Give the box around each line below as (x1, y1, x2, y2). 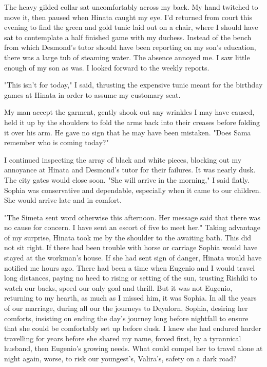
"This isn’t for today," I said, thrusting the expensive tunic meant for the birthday (4, 79, 263, 90)
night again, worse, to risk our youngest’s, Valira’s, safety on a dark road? (4, 353, 237, 363)
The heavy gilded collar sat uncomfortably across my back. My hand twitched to (4, 2, 258, 12)
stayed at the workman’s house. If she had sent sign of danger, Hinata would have (4, 252, 262, 263)
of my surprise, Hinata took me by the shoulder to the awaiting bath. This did (4, 232, 252, 242)
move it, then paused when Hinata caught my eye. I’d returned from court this (4, 11, 252, 22)
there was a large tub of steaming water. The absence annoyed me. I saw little (4, 51, 250, 62)
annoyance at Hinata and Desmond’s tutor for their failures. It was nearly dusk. (4, 164, 256, 175)
